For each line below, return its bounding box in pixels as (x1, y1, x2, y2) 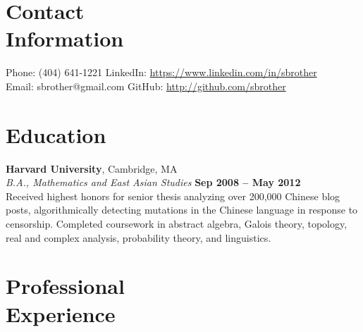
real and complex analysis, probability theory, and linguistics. (6, 230, 271, 245)
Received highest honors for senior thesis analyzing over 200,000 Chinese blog (6, 188, 340, 203)
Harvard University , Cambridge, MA (6, 161, 178, 176)
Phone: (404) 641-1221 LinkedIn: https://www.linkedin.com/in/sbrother (6, 65, 317, 80)
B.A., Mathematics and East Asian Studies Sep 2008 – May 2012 (6, 175, 301, 190)
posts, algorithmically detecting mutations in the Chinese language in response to (6, 202, 358, 217)
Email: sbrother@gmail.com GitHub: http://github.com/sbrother (6, 78, 286, 93)
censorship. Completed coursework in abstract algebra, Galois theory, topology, (6, 216, 347, 230)
